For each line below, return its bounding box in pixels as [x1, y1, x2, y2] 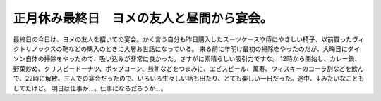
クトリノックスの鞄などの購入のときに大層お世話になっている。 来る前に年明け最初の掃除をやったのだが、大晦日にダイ [13, 44, 361, 53]
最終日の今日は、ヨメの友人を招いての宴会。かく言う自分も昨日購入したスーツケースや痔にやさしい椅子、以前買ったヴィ [13, 35, 365, 43]
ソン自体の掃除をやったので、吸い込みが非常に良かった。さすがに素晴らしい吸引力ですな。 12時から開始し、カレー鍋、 [13, 55, 361, 63]
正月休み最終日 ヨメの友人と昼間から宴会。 [13, 11, 273, 26]
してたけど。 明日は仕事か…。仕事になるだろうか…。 [13, 84, 167, 93]
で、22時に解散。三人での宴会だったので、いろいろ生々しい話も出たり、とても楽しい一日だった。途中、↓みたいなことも [13, 74, 365, 83]
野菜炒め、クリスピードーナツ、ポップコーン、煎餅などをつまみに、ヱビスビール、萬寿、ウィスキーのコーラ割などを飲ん [13, 64, 364, 73]
